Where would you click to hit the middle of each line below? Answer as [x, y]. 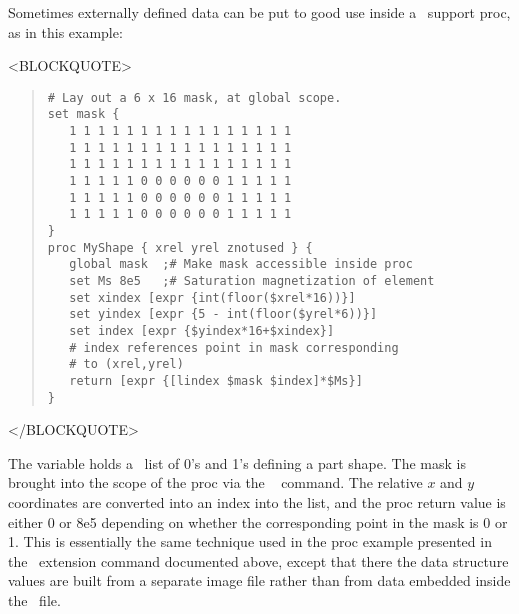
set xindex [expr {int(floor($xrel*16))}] [212, 297]
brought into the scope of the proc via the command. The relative [215, 482]
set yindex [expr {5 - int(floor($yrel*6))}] [223, 314]
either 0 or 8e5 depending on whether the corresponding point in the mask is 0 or [258, 521]
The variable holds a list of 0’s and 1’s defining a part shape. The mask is [237, 462]
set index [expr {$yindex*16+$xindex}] [202, 330]
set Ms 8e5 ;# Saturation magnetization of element [252, 281]
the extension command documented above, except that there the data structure [258, 560]
